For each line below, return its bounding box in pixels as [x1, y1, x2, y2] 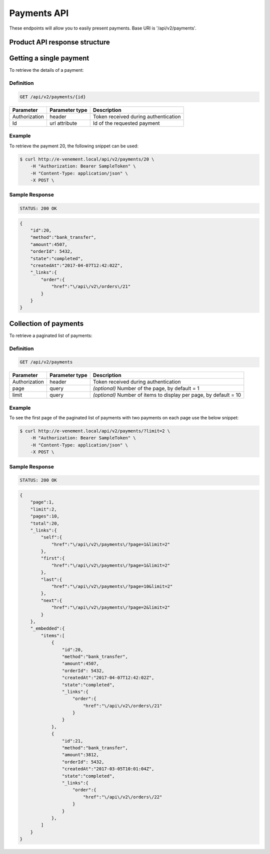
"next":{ [40, 597, 62, 603]
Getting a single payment [9, 54, 89, 63]
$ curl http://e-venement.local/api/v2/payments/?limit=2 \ [19, 428, 170, 434]
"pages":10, [30, 514, 60, 519]
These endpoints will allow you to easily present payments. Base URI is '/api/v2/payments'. [9, 25, 196, 31]
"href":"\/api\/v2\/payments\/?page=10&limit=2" [51, 584, 173, 589]
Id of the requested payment [92, 120, 160, 126]
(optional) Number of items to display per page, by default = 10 [92, 392, 241, 399]
